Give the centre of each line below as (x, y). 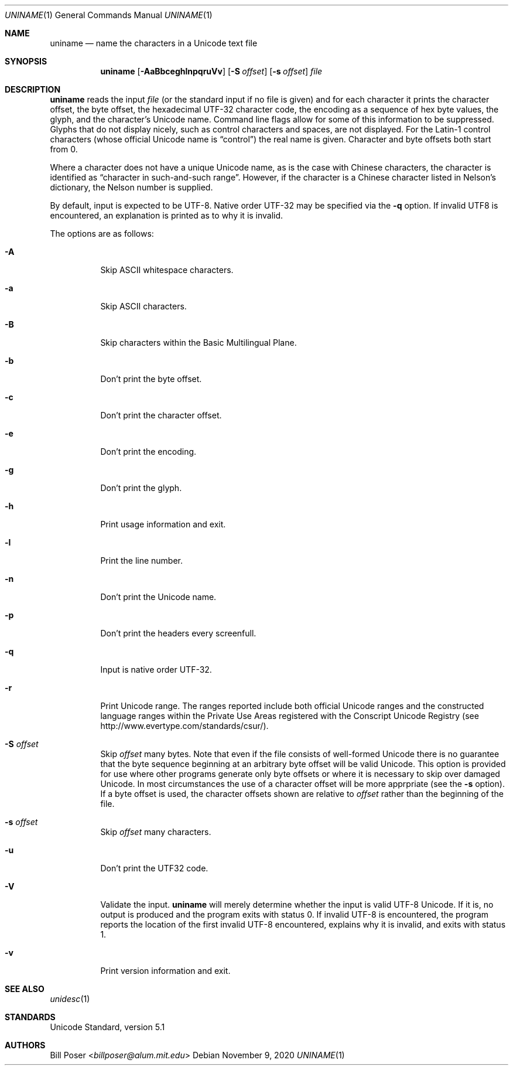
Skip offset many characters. (156, 832)
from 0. (64, 149)
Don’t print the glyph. (141, 488)
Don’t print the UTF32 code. (154, 868)
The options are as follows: (102, 234)
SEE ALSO (25, 989)
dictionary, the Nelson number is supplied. (131, 187)
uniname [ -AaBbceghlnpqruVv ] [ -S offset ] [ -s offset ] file (211, 71)
